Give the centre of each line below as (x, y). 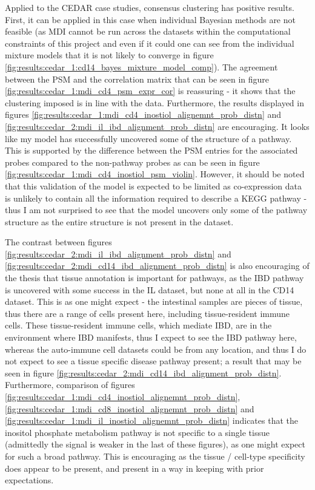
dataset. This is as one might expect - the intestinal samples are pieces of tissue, (154, 301)
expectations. (29, 480)
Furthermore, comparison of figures (70, 385)
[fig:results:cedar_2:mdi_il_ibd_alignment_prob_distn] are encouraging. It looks (157, 126)
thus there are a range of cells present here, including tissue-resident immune (148, 313)
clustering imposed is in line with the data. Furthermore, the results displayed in (154, 102)
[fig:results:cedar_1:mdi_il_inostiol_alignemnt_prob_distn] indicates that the (151, 420)
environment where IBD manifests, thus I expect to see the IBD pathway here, (151, 337)
